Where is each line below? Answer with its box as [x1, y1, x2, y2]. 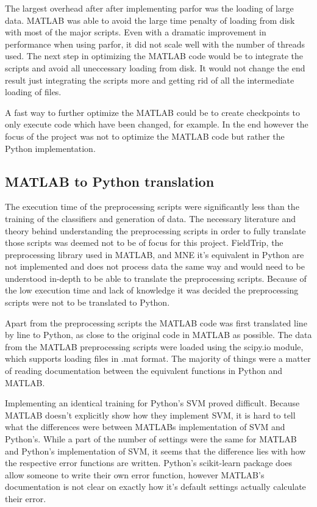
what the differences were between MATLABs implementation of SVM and [5, 420, 285, 433]
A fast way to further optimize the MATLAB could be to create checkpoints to [5, 106, 301, 118]
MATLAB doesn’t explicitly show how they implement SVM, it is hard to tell [5, 408, 296, 421]
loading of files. [5, 85, 62, 98]
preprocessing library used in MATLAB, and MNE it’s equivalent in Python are [5, 248, 304, 261]
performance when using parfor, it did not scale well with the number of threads [5, 37, 305, 50]
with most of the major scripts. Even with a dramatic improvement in [5, 26, 266, 38]
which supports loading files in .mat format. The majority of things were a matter [5, 352, 311, 365]
